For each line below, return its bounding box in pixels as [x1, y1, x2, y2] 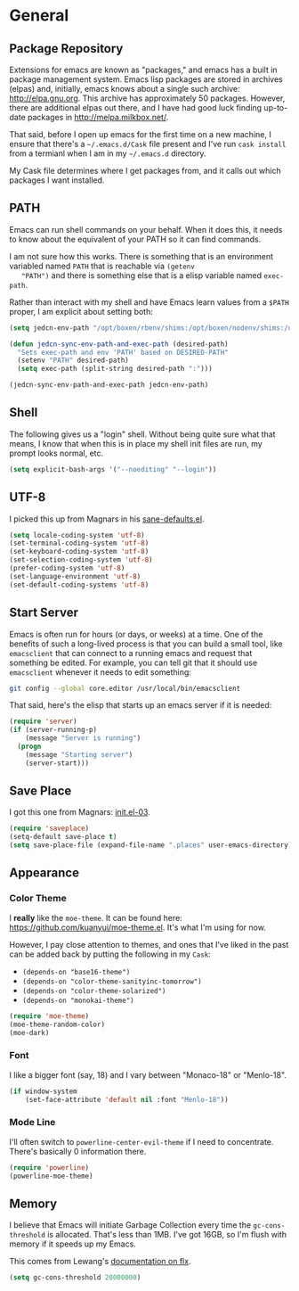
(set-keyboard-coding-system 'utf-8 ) [9, 547, 149, 556]
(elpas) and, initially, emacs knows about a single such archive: [9, 84, 240, 94]
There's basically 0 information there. [9, 1146, 147, 1156]
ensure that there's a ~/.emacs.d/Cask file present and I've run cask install [9, 139, 287, 149]
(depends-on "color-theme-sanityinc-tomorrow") [21, 977, 202, 986]
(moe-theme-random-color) [9, 1020, 105, 1029]
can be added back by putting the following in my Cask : [9, 949, 211, 959]
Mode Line [9, 1116, 56, 1129]
